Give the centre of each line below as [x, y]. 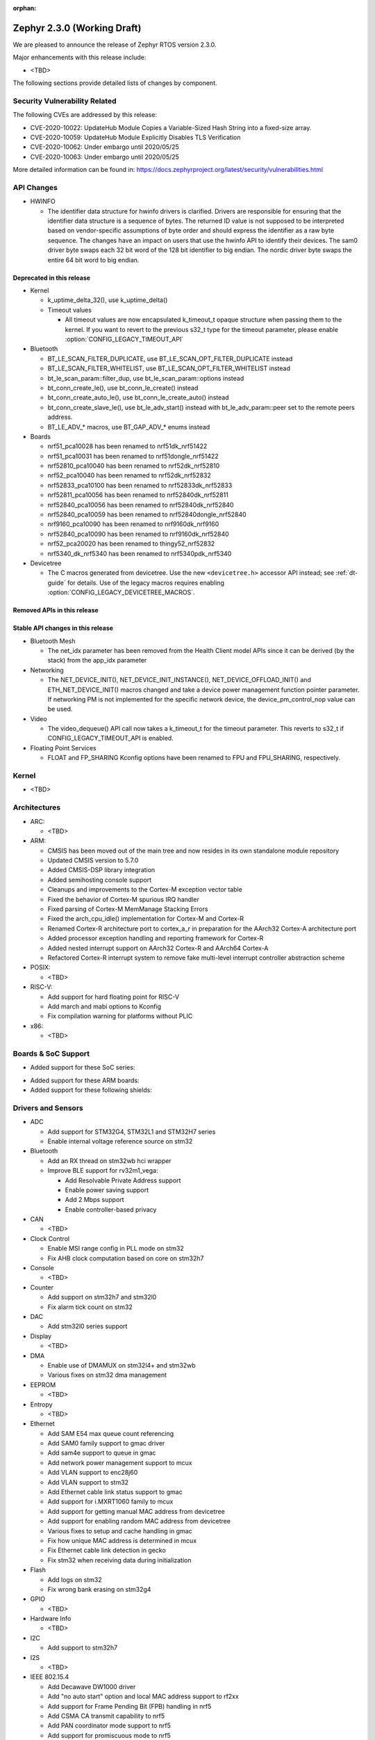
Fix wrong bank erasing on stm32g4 [99, 1589]
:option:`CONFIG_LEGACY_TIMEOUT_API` [124, 339]
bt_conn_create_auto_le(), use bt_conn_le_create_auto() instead [138, 397]
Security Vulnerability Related [65, 101]
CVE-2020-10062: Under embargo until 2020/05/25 [105, 147]
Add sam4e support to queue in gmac [102, 1453]
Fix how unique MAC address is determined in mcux [122, 1540]
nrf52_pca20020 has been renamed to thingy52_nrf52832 [131, 544]
